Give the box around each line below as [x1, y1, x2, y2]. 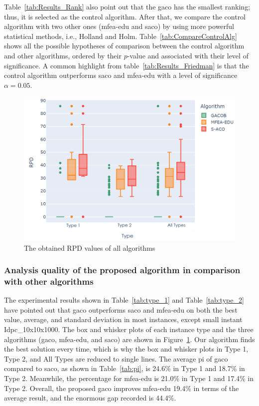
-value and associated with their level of [127, 50, 249, 60]
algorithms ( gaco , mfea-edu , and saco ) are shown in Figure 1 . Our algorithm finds [4, 334, 255, 344]
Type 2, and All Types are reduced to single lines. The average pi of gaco [4, 353, 228, 364]
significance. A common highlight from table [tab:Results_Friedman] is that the [4, 60, 249, 70]
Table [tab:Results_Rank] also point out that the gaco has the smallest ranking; [4, 1, 251, 11]
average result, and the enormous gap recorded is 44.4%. [4, 393, 176, 403]
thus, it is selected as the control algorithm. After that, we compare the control [4, 11, 246, 21]
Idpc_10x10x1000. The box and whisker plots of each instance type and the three [4, 324, 254, 335]
